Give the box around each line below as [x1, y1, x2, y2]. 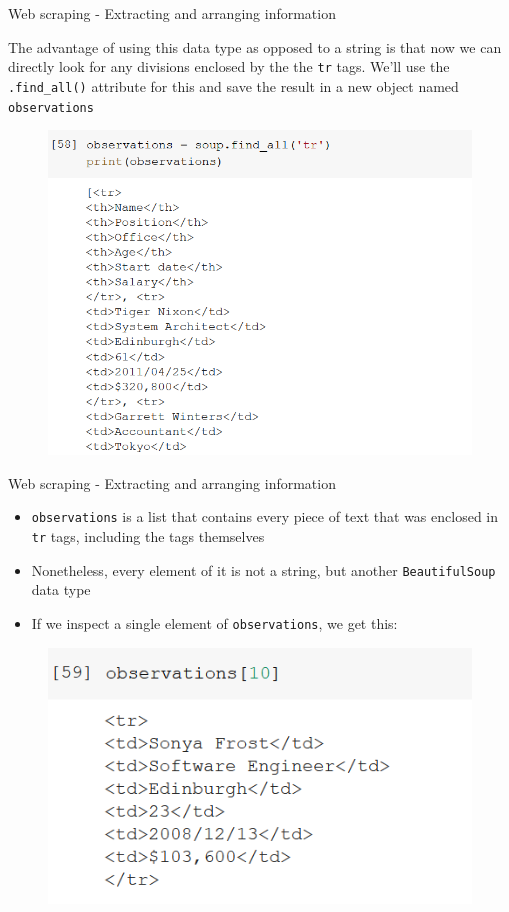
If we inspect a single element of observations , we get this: [31, 612, 398, 633]
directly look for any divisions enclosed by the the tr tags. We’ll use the [8, 56, 450, 77]
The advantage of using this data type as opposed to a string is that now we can [8, 36, 502, 57]
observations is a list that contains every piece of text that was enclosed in [31, 506, 499, 527]
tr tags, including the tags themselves [31, 525, 265, 546]
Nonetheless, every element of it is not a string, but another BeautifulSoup [31, 559, 496, 580]
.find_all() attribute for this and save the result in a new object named [8, 75, 459, 96]
